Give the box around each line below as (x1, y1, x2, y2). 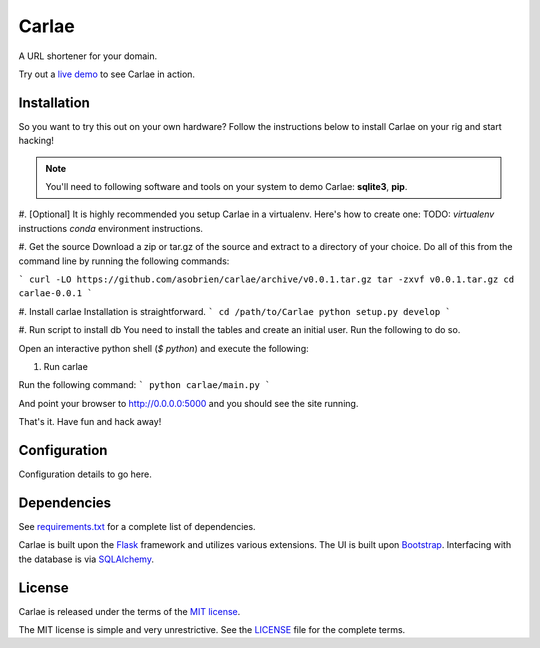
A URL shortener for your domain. (18, 50, 158, 62)
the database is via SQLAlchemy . (18, 553, 155, 565)
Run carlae (43, 360, 89, 372)
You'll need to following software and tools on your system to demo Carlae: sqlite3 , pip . (45, 181, 408, 193)
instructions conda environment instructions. (18, 222, 204, 234)
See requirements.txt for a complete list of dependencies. (18, 520, 256, 532)
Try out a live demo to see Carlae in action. (18, 68, 195, 80)
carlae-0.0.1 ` (18, 288, 94, 299)
